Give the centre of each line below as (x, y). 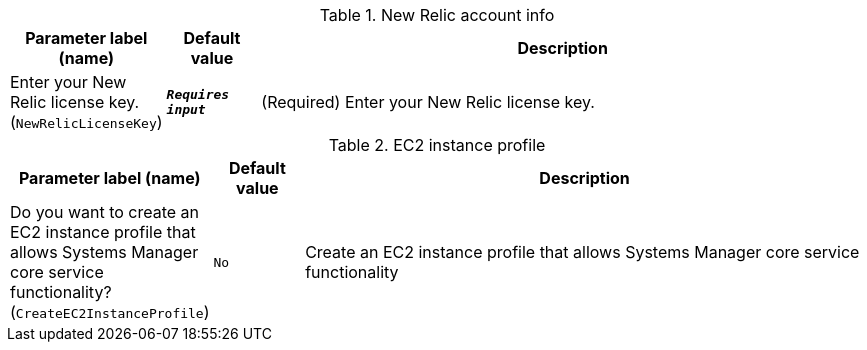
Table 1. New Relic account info (437, 15)
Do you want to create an (105, 212)
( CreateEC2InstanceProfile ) (110, 312)
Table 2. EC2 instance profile (437, 145)
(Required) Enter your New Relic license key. (428, 102)
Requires (198, 94)
